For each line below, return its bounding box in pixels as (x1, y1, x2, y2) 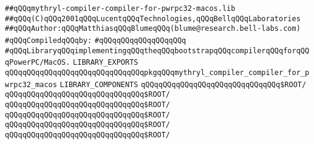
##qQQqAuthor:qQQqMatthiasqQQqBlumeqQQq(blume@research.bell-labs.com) (5, 24, 301, 33)
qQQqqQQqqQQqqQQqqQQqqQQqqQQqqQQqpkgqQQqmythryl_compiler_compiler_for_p (5, 68, 310, 77)
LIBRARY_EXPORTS (73, 58, 138, 67)
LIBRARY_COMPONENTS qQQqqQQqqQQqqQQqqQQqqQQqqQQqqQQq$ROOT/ (60, 80, 307, 89)
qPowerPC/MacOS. (5, 58, 70, 67)
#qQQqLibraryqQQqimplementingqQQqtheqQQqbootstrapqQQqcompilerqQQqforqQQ (5, 46, 310, 55)
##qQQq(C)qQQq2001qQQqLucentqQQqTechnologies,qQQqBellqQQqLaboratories (5, 14, 301, 23)
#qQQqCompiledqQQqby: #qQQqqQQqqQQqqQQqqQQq (5, 36, 186, 45)
